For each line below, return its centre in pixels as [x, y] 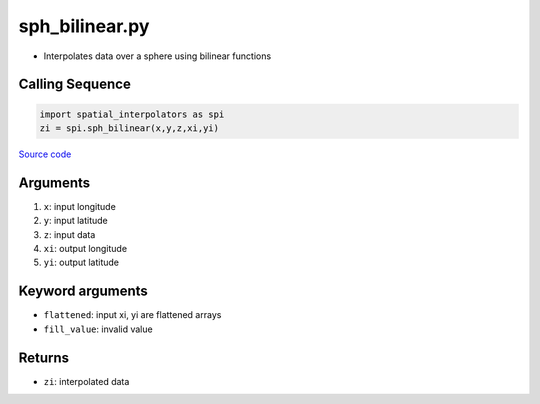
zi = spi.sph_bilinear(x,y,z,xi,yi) [129, 128]
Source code [45, 154]
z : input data [69, 234]
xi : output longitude [85, 248]
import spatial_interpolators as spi [132, 114]
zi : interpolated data [86, 381]
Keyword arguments [83, 291]
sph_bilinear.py [84, 26]
